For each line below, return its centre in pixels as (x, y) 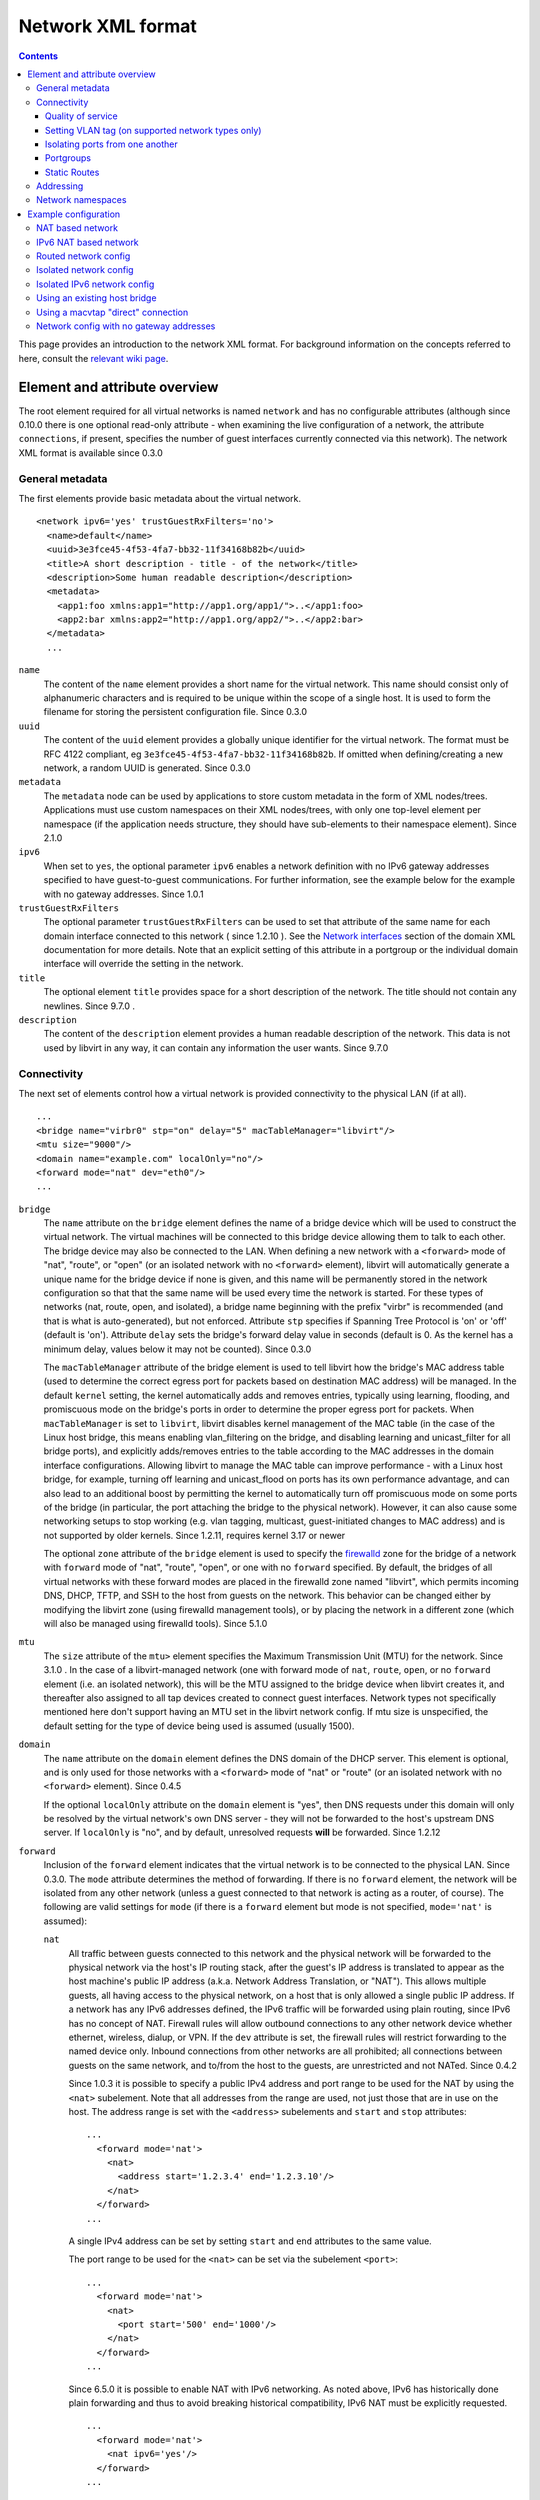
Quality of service (82, 116)
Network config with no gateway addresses (126, 326)
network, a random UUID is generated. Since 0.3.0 (147, 768)
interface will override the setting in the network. (143, 964)
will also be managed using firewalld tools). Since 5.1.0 (155, 1624)
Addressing (60, 186)
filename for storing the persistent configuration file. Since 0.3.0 (175, 712)
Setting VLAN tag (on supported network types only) (153, 130)
